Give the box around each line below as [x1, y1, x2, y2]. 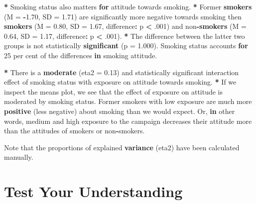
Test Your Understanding [4, 181, 183, 202]
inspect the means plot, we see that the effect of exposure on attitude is [4, 86, 223, 97]
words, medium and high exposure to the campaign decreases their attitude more [4, 115, 252, 126]
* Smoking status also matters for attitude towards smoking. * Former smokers [4, 1, 252, 11]
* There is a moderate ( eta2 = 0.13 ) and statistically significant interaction [4, 67, 239, 77]
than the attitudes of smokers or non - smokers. [4, 125, 145, 136]
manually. [4, 152, 33, 162]
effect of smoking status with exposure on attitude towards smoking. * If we [4, 77, 237, 87]
